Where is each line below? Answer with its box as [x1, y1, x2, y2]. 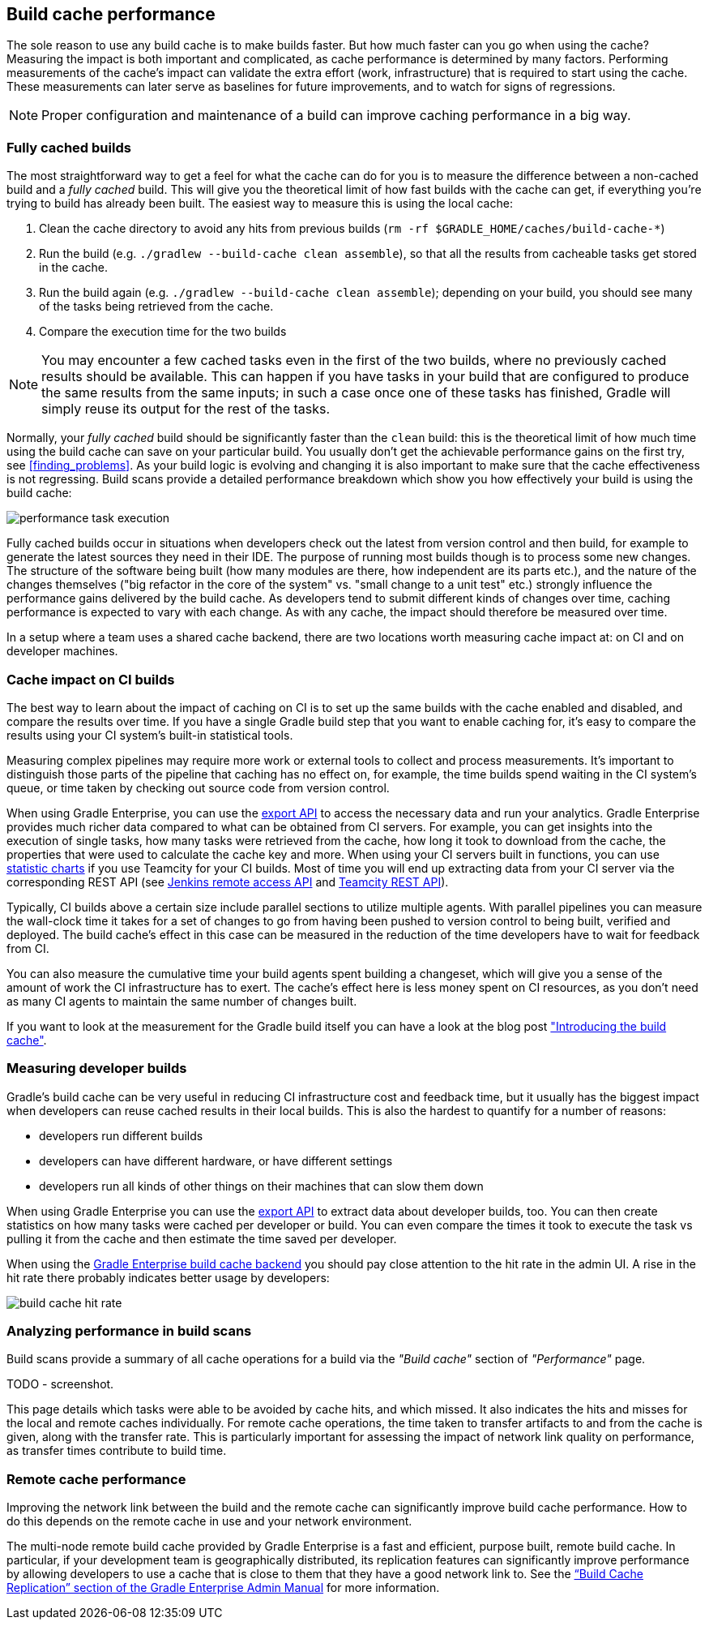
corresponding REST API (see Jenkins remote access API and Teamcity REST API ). [6, 874, 449, 889]
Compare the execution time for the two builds [39, 324, 287, 339]
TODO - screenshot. [6, 1377, 114, 1392]
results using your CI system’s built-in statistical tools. [6, 727, 293, 742]
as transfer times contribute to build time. [6, 1444, 227, 1458]
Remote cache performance [6, 1470, 186, 1487]
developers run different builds [39, 1128, 203, 1143]
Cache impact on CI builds [6, 671, 175, 688]
